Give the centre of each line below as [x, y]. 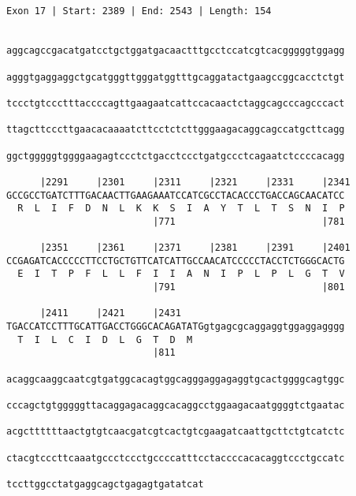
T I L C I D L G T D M [105, 339]
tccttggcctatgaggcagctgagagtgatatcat [105, 484]
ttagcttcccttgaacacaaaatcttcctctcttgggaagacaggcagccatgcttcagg [176, 130]
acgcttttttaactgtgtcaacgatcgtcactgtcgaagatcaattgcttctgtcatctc [176, 432]
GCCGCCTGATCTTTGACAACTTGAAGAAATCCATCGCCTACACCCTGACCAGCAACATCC [176, 195]
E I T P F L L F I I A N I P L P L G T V [181, 274]
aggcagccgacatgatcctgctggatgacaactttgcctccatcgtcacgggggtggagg [176, 51]
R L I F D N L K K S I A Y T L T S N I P [181, 209]
